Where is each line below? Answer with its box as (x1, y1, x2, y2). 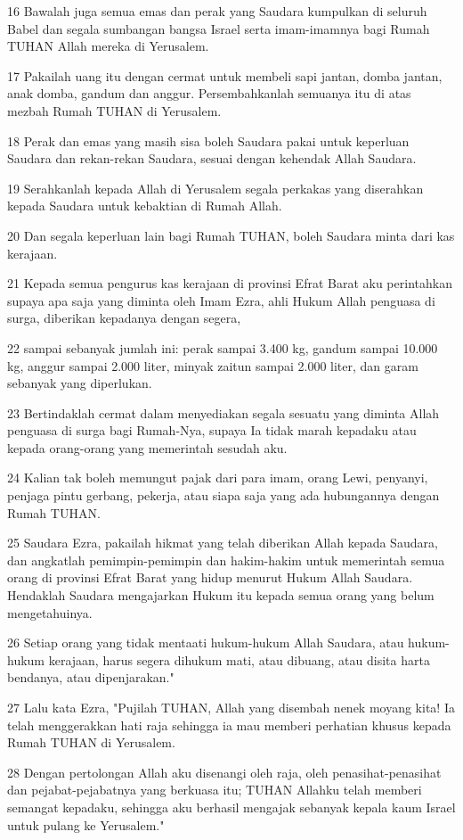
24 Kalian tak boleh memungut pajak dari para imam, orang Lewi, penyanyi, (7, 468, 428, 487)
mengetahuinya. (7, 603, 93, 622)
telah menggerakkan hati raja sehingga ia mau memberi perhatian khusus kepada (7, 715, 451, 734)
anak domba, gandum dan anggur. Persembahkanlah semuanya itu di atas (7, 84, 411, 103)
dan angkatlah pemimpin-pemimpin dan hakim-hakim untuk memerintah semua (7, 550, 445, 569)
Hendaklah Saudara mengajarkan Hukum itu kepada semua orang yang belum (7, 586, 435, 605)
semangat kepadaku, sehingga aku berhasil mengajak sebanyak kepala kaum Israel (7, 797, 456, 816)
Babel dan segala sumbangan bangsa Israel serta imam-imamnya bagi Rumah (7, 19, 430, 37)
